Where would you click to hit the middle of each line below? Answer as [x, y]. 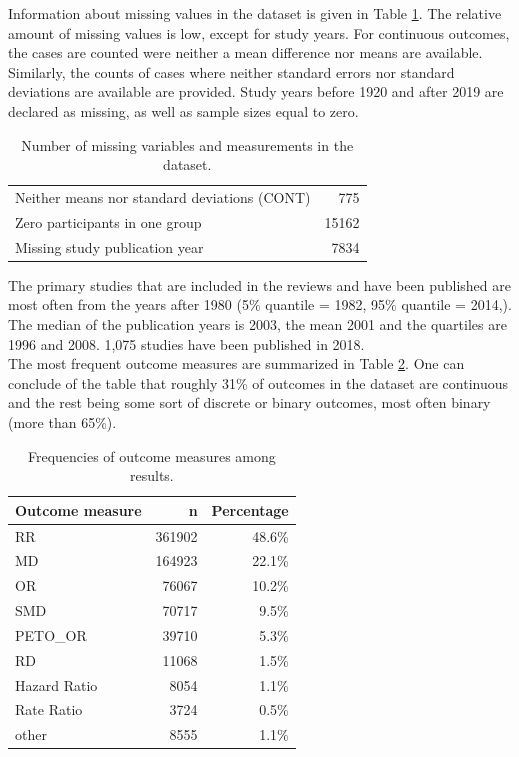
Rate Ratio [49, 709]
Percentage [250, 509]
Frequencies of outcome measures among [151, 455]
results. [151, 475]
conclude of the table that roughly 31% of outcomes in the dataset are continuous [258, 382]
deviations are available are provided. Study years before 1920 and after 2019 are [256, 91]
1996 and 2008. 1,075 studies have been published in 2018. [186, 343]
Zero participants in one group [108, 221]
